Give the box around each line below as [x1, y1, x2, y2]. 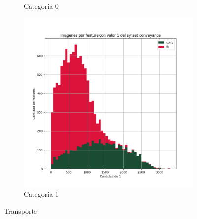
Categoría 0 [24, 1, 59, 11]
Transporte [4, 205, 37, 216]
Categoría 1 [24, 189, 59, 199]
